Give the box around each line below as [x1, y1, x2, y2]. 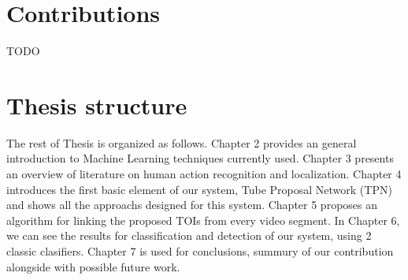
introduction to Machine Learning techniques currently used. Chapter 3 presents [6, 150, 394, 166]
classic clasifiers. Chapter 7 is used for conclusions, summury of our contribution [6, 243, 394, 259]
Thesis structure [6, 88, 187, 121]
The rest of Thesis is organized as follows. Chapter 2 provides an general [6, 134, 357, 151]
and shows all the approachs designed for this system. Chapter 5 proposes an [6, 196, 378, 213]
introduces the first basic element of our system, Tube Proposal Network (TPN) [6, 181, 392, 197]
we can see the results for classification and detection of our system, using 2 [6, 227, 372, 244]
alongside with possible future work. [6, 258, 180, 274]
